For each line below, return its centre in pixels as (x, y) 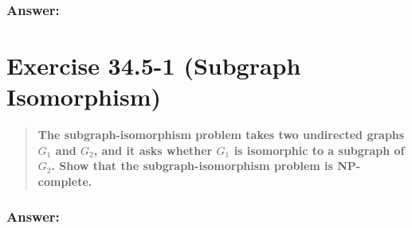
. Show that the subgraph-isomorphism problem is (192, 166)
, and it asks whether (153, 150)
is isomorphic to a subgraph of (319, 150)
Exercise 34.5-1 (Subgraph (154, 66)
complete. (65, 181)
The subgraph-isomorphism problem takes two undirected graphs (221, 135)
